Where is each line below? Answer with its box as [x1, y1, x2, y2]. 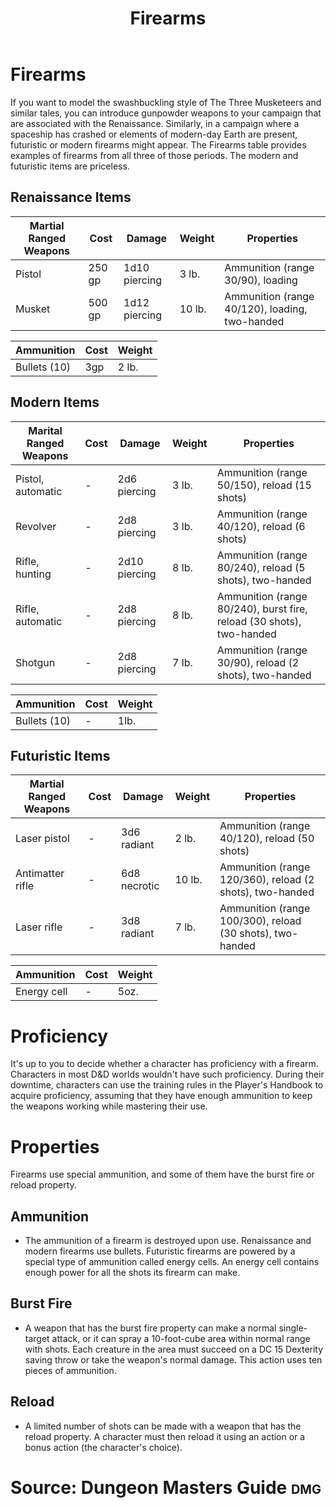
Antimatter [15, 867, 65, 881]
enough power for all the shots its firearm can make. [24, 1267, 241, 1279]
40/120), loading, [224, 302, 308, 316]
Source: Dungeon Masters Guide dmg [10, 1476, 322, 1499]
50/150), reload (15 [216, 478, 312, 492]
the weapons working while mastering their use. [10, 1100, 208, 1112]
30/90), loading [224, 273, 298, 287]
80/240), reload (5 [216, 560, 306, 574]
